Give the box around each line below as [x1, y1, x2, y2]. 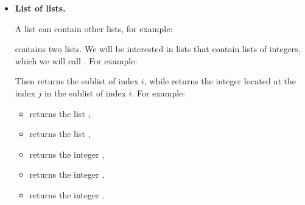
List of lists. [15, 2, 66, 14]
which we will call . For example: [15, 54, 138, 67]
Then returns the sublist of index [15, 75, 139, 87]
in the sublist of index [44, 86, 126, 99]
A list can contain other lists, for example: [15, 22, 173, 35]
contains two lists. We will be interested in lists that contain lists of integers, [15, 42, 301, 55]
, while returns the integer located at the [144, 75, 296, 87]
